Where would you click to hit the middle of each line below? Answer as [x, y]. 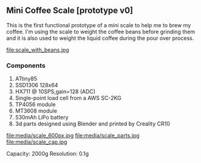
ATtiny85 [26, 79]
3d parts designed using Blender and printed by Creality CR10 [92, 124]
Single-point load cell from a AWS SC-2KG [68, 98]
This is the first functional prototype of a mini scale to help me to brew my [99, 25]
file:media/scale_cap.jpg [37, 142]
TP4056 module [35, 105]
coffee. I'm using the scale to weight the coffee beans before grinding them [101, 32]
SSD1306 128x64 [36, 85]
